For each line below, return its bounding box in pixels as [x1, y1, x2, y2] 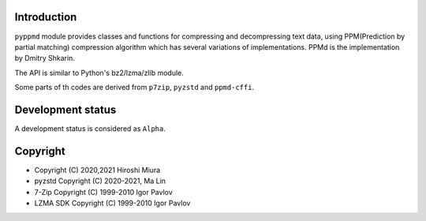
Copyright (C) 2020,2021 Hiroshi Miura [34, 165, 161, 174]
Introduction [14, 10, 77, 24]
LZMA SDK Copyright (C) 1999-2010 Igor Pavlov [34, 198, 191, 208]
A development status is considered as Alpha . [14, 123, 166, 133]
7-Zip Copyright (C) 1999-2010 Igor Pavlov [34, 187, 173, 197]
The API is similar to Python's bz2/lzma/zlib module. [14, 68, 185, 77]
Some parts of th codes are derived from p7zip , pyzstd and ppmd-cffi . [14, 83, 255, 92]
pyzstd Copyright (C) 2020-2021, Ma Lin [34, 176, 166, 185]
